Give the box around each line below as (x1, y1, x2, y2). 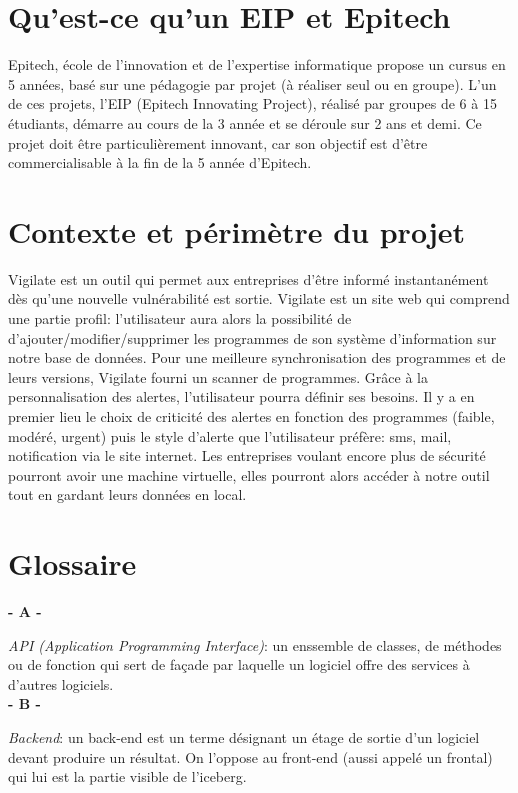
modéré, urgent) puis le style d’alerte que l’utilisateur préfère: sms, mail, (8, 425, 452, 446)
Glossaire (8, 543, 137, 584)
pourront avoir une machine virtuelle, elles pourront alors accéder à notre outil (8, 464, 490, 485)
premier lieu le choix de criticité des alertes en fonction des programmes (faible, (8, 405, 495, 426)
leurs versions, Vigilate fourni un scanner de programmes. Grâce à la (8, 366, 428, 387)
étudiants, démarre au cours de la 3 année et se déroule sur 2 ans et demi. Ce (8, 112, 482, 133)
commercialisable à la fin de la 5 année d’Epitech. (8, 152, 312, 173)
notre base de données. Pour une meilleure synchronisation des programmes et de (8, 347, 506, 368)
